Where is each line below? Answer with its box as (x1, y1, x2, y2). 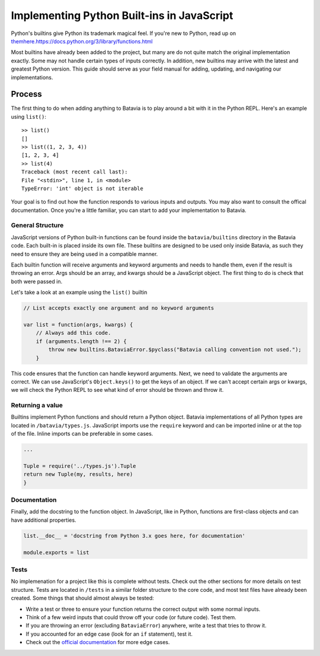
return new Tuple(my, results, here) (23, 471, 133, 478)
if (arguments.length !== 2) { (36, 338, 127, 344)
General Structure (11, 221, 64, 230)
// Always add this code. (36, 329, 111, 337)
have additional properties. (11, 516, 76, 524)
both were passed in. (11, 278, 62, 285)
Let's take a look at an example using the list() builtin (11, 289, 148, 296)
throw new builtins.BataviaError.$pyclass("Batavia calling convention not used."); (48, 346, 302, 353)
